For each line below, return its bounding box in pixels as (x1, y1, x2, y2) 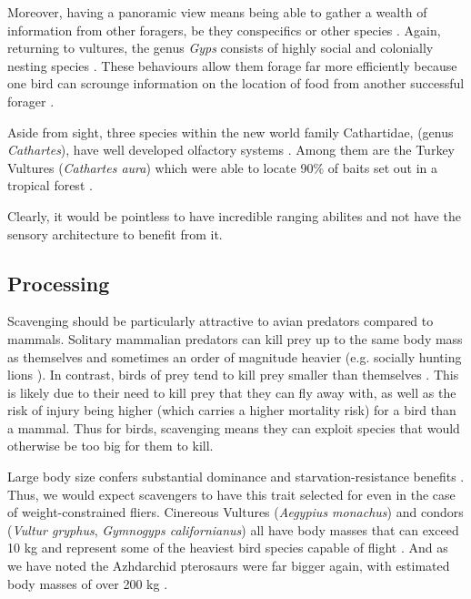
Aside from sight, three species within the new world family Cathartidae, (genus (7, 122, 454, 141)
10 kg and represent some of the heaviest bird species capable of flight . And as (7, 538, 448, 557)
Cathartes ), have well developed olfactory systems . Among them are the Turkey (7, 140, 455, 159)
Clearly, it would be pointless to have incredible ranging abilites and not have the (7, 206, 461, 225)
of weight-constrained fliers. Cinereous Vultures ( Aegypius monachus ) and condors (7, 503, 464, 522)
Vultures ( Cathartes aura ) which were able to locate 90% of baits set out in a (7, 157, 438, 177)
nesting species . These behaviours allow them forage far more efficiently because (7, 56, 457, 75)
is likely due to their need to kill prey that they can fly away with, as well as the (7, 382, 456, 401)
